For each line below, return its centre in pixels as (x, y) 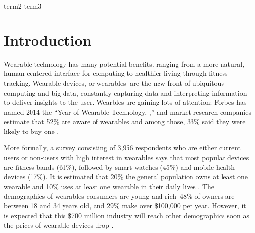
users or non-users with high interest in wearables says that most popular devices (127, 157)
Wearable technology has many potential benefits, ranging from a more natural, (124, 63)
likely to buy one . (32, 131)
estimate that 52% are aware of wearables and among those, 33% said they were (125, 121)
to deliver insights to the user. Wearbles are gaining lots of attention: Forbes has (125, 102)
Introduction (48, 40)
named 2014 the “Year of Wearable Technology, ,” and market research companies (127, 112)
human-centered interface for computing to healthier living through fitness (116, 73)
